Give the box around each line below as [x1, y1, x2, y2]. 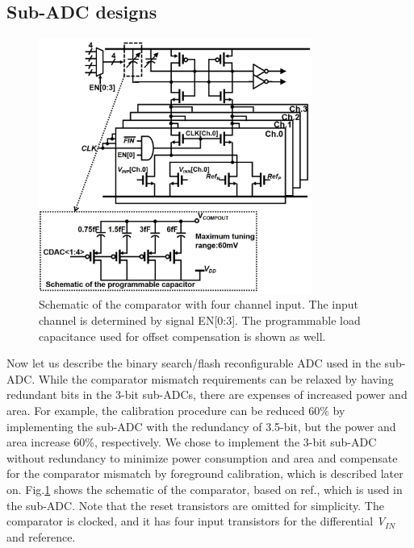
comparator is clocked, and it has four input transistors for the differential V [6, 513, 386, 529]
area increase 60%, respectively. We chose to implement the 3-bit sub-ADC [6, 434, 377, 450]
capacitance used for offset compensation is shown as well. [39, 327, 326, 344]
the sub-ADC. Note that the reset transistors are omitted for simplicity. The [6, 496, 384, 513]
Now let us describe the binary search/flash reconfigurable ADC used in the [6, 355, 381, 372]
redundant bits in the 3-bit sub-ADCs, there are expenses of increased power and [6, 386, 408, 403]
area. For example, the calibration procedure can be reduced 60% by [6, 402, 345, 419]
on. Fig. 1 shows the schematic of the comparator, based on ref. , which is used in [6, 480, 403, 497]
